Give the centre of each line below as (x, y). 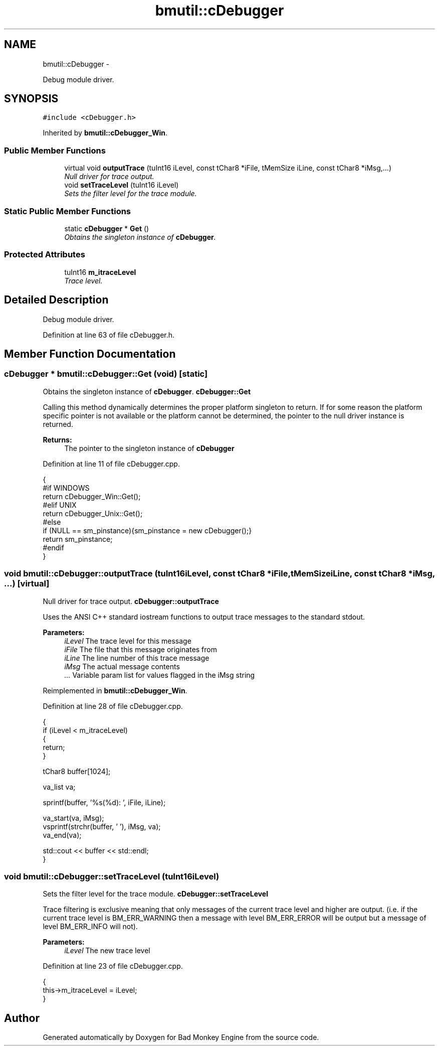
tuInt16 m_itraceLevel (100, 272)
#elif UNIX (60, 505)
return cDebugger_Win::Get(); (92, 496)
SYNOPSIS (31, 99)
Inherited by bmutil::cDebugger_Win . (105, 133)
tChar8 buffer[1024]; (77, 771)
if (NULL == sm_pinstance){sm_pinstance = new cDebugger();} (147, 530)
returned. (58, 424)
